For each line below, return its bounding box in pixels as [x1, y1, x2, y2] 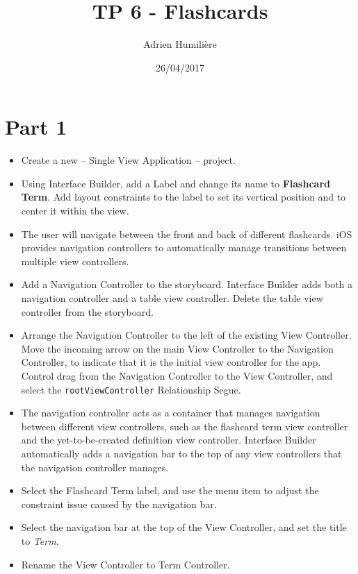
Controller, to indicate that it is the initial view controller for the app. [21, 355, 321, 369]
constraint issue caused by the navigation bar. [21, 496, 217, 511]
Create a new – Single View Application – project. [21, 153, 236, 167]
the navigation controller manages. [21, 459, 169, 474]
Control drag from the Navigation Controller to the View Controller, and [21, 368, 333, 382]
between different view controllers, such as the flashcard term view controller [21, 419, 348, 433]
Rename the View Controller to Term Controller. [21, 557, 230, 571]
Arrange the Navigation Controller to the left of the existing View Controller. [21, 328, 352, 342]
